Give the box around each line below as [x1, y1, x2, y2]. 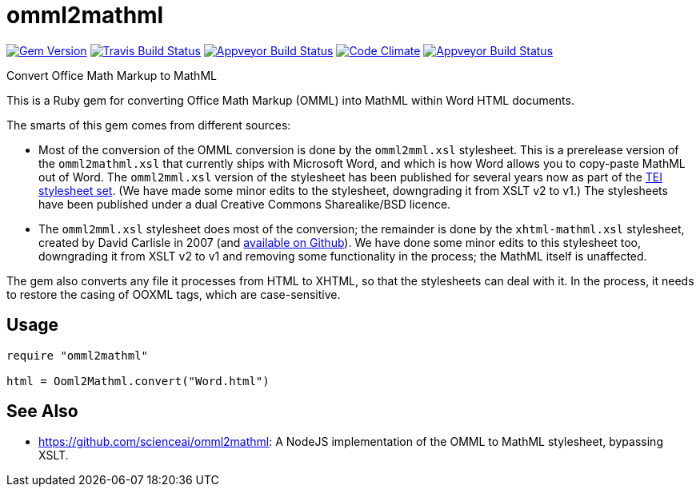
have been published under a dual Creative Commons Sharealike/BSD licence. [38, 197, 451, 211]
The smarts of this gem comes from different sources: [6, 117, 291, 132]
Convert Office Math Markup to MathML [6, 68, 217, 82]
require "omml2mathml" [6, 348, 149, 362]
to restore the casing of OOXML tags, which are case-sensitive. [6, 287, 341, 301]
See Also [6, 401, 78, 422]
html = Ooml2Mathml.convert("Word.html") [6, 374, 270, 388]
